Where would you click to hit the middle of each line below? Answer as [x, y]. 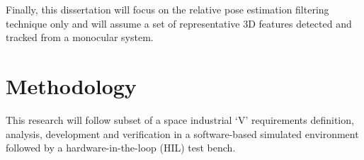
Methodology [71, 85]
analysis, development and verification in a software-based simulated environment [182, 133]
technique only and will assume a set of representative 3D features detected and [179, 23]
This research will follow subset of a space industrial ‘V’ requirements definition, [180, 119]
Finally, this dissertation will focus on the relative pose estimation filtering [167, 9]
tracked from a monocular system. [80, 37]
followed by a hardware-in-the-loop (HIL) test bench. [121, 148]
